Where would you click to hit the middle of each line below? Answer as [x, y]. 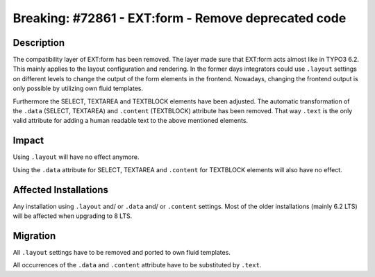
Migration [34, 236]
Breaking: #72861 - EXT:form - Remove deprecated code [180, 18]
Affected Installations [61, 190]
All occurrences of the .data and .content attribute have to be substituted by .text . [137, 265]
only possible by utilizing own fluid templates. [78, 89]
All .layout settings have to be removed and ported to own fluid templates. [122, 252]
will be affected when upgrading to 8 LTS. [73, 216]
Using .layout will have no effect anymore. [76, 157]
